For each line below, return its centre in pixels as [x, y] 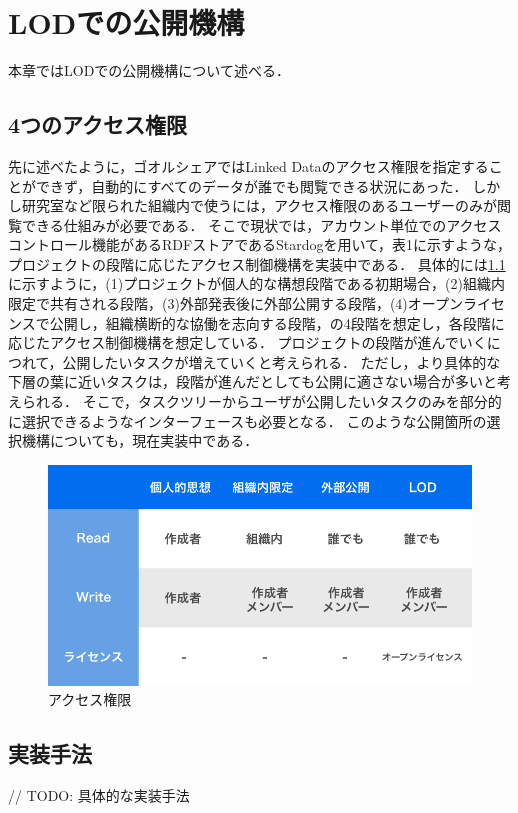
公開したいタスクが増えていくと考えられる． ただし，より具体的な [281, 361]
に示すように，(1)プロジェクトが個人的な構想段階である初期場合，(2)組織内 [256, 283]
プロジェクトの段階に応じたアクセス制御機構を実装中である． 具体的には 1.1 [257, 263]
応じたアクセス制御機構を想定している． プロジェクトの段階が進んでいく [247, 342]
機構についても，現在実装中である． [140, 440]
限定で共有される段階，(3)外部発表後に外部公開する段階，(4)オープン [235, 303]
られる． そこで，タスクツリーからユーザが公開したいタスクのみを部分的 [261, 401]
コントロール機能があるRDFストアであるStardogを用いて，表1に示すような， [260, 244]
